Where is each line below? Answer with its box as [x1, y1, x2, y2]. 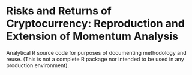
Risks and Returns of [6, 4, 112, 18]
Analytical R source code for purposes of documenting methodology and [6, 49, 187, 56]
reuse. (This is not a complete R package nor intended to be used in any [6, 55, 184, 62]
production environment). [6, 61, 70, 69]
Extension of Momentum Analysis [6, 30, 179, 43]
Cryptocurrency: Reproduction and [6, 17, 185, 30]
